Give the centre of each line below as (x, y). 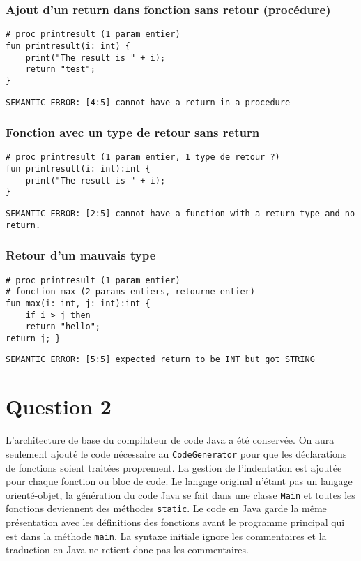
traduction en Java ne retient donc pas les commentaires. (127, 549)
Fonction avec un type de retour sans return (133, 132)
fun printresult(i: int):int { (78, 169)
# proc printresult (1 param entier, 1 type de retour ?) (143, 157)
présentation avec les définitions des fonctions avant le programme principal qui (175, 522)
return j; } (33, 338)
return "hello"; (63, 327)
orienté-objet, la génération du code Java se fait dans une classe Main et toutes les (180, 494)
